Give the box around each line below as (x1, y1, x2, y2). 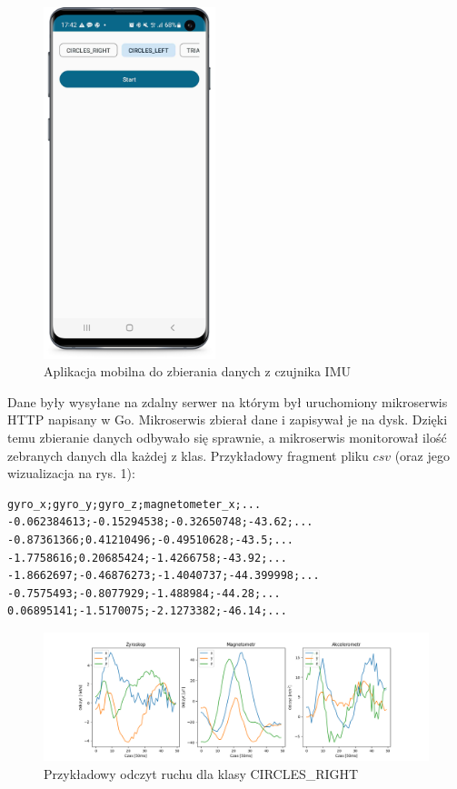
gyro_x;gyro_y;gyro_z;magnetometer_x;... (7, 497, 262, 511)
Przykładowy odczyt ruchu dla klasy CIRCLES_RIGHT (44, 764, 359, 783)
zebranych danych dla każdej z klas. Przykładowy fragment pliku (7, 445, 369, 464)
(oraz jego (394, 445, 450, 464)
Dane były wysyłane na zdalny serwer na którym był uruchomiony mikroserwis (7, 392, 448, 411)
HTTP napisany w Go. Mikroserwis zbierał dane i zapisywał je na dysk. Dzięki (7, 410, 448, 429)
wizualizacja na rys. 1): (7, 464, 135, 483)
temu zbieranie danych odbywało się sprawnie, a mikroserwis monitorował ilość (7, 428, 447, 446)
